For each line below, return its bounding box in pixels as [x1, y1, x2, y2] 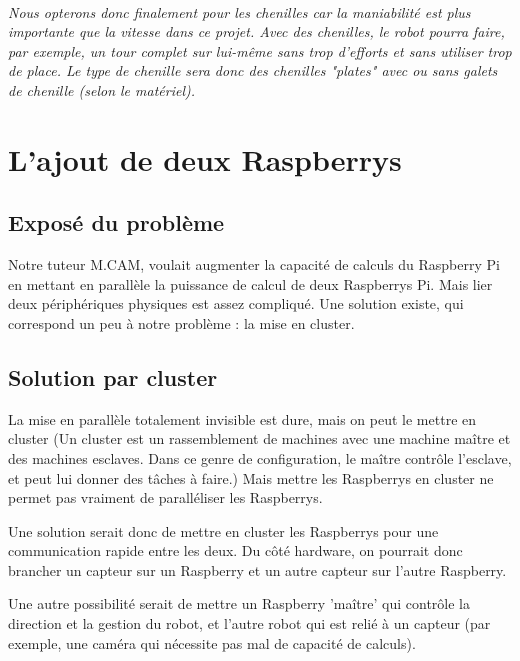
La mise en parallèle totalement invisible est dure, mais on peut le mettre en [8, 408, 477, 429]
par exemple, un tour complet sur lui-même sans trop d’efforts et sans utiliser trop [8, 40, 512, 61]
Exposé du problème [8, 207, 225, 238]
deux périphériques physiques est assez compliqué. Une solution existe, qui [8, 293, 464, 314]
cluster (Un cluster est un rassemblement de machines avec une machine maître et [8, 428, 511, 449]
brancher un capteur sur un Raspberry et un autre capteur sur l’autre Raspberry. [8, 559, 507, 580]
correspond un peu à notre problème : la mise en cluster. [8, 312, 355, 333]
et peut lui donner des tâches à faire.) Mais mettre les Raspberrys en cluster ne [8, 467, 494, 488]
